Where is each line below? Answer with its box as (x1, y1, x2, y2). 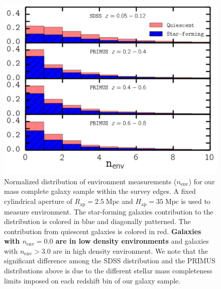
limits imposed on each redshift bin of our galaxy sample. (4, 275, 181, 285)
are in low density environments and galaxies (55, 236, 209, 246)
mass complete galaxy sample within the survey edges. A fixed (4, 186, 196, 196)
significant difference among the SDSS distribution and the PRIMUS (4, 255, 215, 266)
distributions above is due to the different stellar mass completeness (4, 265, 212, 276)
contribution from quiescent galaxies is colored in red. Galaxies (4, 226, 201, 236)
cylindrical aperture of (4, 196, 72, 206)
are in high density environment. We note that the (53, 245, 208, 256)
